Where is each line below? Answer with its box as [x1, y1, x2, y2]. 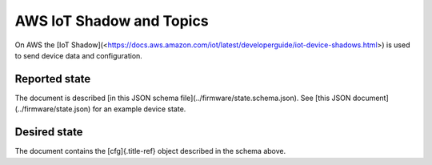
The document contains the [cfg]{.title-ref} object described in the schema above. [14, 147, 286, 156]
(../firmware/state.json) [14, 104, 91, 114]
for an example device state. [92, 104, 186, 114]
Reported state [14, 72, 91, 86]
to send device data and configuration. [14, 50, 143, 60]
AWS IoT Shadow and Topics [14, 12, 209, 30]
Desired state [14, 125, 83, 139]
